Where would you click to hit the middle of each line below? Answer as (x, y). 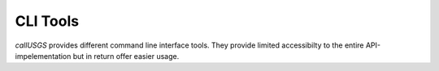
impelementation (43, 56)
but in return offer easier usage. (126, 56)
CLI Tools (47, 21)
